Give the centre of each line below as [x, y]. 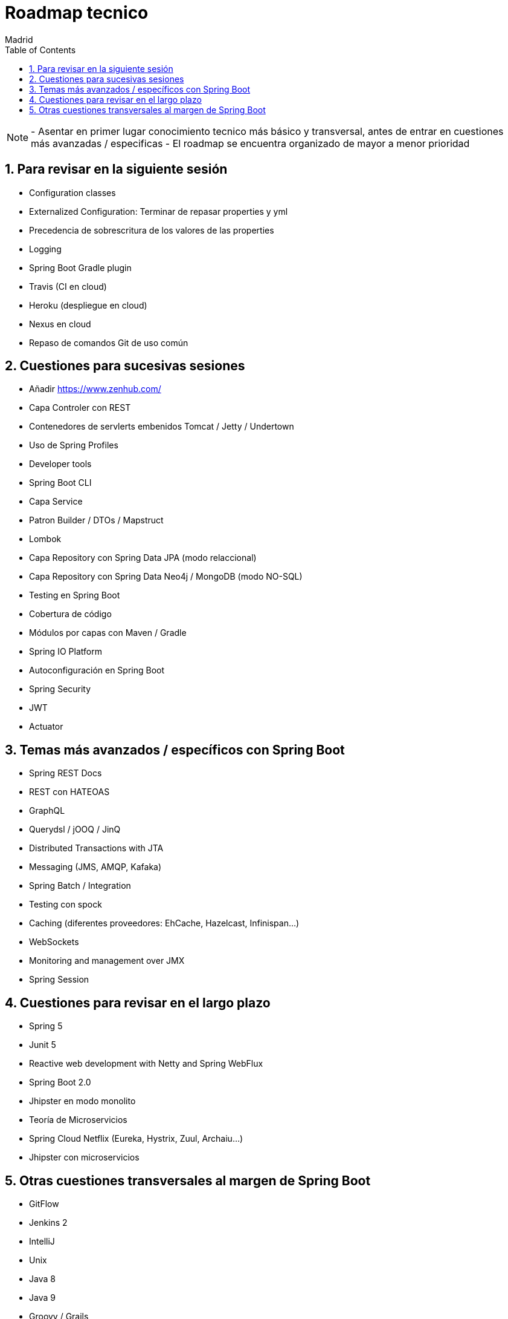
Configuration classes [72, 192]
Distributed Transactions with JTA [96, 848]
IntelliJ [42, 1241]
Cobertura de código [70, 614]
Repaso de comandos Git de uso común [109, 342]
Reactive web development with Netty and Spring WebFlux [146, 1064]
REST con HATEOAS [69, 792]
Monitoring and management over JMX [107, 961]
